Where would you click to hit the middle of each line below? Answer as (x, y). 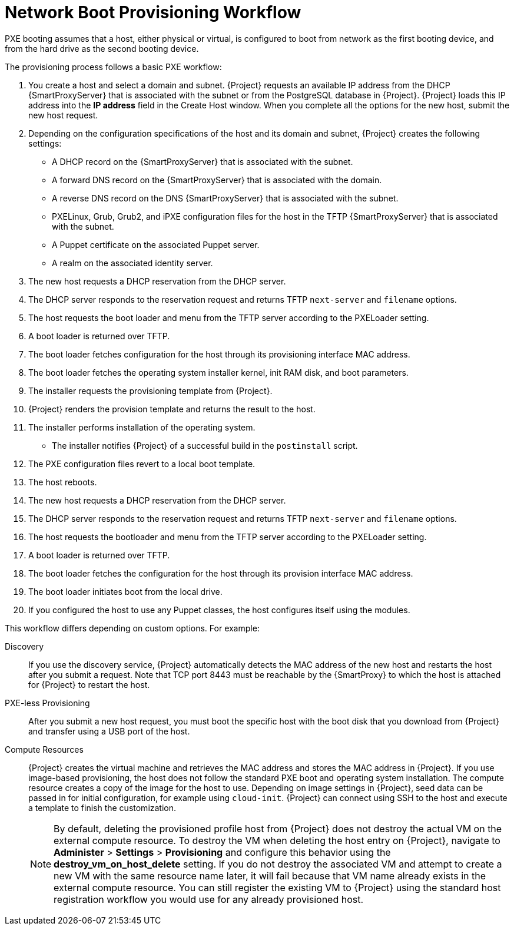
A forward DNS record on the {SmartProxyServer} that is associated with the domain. (217, 180)
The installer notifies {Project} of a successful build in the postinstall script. (205, 445)
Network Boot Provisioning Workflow (153, 12)
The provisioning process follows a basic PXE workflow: (113, 67)
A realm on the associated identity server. (132, 263)
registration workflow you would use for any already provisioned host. (209, 899)
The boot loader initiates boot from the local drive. (125, 591)
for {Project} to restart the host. (89, 684)
